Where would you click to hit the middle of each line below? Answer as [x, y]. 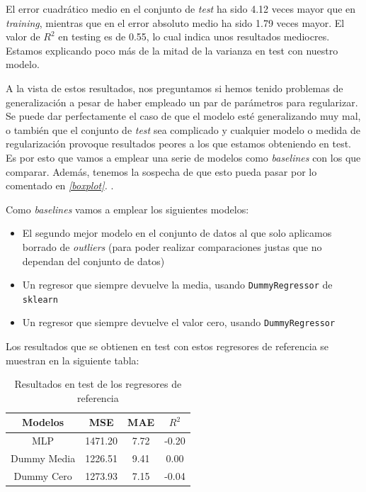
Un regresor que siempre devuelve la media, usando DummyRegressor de [177, 285]
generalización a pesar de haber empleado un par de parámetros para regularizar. [182, 102]
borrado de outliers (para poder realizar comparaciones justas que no [172, 246]
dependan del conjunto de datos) [93, 261]
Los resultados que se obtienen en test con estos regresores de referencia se [167, 346]
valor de [23, 37]
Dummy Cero [43, 475]
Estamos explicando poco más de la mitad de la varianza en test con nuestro [172, 50]
